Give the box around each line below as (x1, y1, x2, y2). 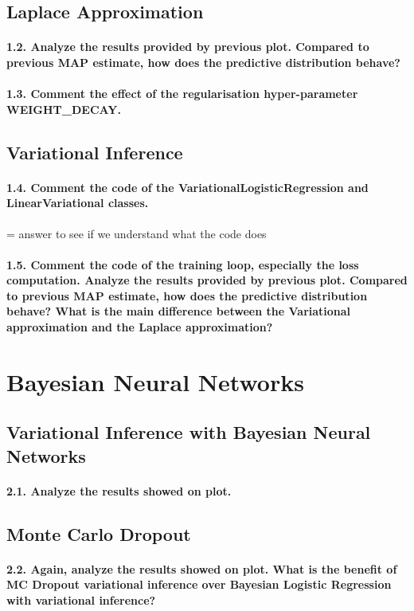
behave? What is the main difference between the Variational (6, 303, 351, 319)
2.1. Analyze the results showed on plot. (6, 482, 232, 499)
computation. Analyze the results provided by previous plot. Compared (6, 272, 408, 288)
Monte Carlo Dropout (6, 521, 191, 546)
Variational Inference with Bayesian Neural (6, 420, 371, 445)
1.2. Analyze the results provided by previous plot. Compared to (6, 38, 369, 55)
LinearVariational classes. (6, 194, 149, 211)
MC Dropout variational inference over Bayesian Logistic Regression (6, 576, 392, 593)
